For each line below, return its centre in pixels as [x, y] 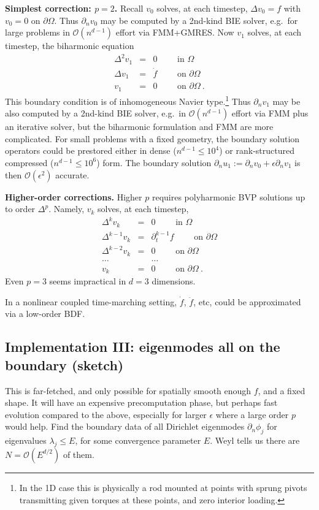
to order [20, 209]
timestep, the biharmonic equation [70, 46]
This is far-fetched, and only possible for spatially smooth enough [128, 390]
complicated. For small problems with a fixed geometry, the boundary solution [152, 138]
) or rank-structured [257, 150]
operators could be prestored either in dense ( [91, 150]
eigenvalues [26, 440]
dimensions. [174, 281]
